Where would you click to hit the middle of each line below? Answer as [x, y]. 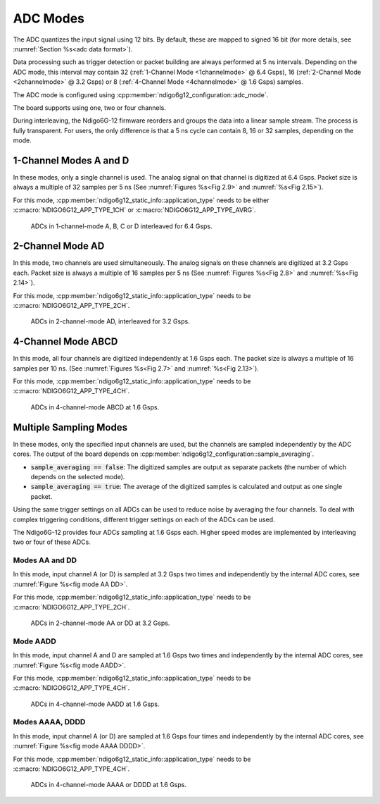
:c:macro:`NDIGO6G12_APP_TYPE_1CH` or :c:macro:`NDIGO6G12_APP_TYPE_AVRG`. [134, 210]
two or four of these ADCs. [52, 542]
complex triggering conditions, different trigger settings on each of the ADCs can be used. [144, 519]
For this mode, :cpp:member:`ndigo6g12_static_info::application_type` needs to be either [141, 200]
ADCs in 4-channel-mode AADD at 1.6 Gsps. [95, 704]
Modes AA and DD [45, 560]
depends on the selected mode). [78, 476]
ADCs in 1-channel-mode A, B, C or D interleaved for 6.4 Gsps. [121, 226]
